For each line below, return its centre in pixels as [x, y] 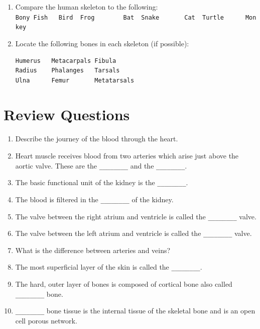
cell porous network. [46, 321]
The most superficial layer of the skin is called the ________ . [109, 267]
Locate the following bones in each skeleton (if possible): [102, 43]
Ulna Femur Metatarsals [75, 80]
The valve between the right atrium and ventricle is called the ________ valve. [136, 216]
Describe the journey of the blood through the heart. [97, 139]
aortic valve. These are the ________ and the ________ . [101, 165]
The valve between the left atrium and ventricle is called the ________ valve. [134, 233]
